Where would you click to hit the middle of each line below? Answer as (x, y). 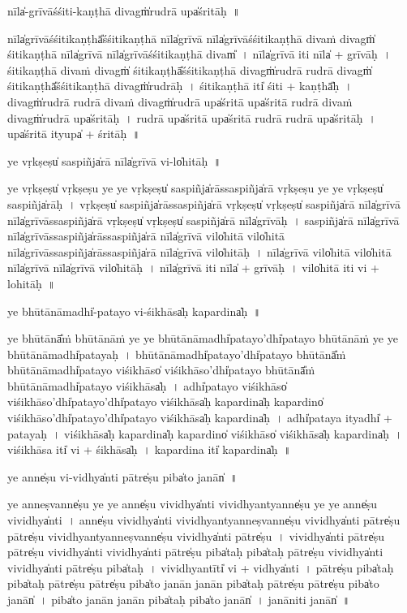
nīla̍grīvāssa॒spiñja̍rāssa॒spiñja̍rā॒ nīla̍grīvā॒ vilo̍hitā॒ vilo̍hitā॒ (146, 236)
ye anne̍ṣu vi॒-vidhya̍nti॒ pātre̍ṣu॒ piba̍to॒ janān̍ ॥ (122, 476)
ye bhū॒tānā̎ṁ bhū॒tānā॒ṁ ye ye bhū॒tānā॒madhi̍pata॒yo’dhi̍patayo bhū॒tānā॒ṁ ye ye (203, 338)
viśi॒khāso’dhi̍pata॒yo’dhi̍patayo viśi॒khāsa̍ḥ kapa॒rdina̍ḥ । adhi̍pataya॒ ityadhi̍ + (200, 418)
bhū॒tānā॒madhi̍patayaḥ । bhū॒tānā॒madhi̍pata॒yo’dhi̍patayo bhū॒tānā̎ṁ (177, 354)
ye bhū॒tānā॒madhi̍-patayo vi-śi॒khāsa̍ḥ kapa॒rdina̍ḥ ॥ (134, 311)
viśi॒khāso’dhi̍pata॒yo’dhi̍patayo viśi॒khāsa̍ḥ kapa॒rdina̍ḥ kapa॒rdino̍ (165, 401)
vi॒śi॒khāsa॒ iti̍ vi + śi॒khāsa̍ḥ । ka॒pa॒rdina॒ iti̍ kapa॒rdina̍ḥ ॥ (149, 449)
